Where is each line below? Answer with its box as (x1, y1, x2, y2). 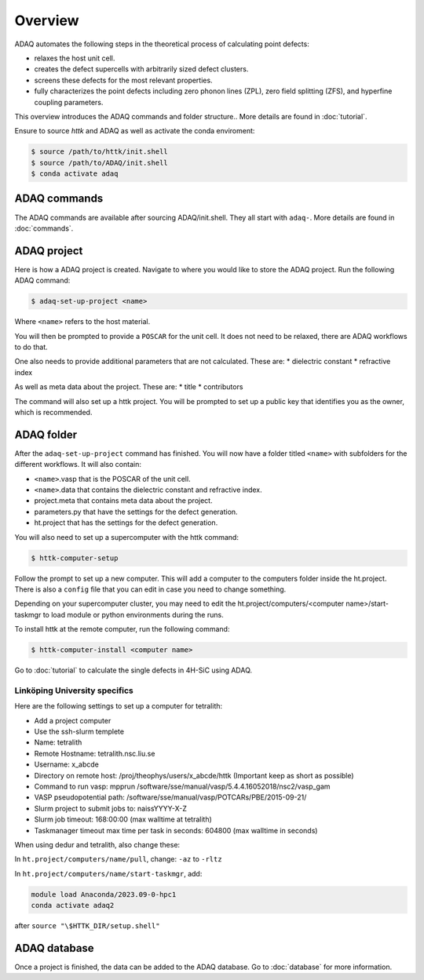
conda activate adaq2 (31, 901, 115, 910)
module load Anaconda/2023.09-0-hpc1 (31, 890, 177, 898)
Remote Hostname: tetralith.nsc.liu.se (34, 749, 155, 758)
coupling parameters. (34, 97, 104, 107)
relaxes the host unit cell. (34, 53, 115, 63)
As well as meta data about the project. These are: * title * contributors (14, 382, 243, 392)
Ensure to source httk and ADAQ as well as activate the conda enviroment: (14, 126, 255, 136)
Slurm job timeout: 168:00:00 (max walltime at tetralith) (34, 814, 212, 824)
